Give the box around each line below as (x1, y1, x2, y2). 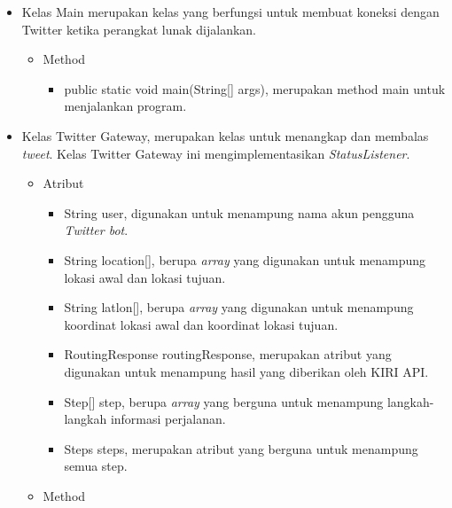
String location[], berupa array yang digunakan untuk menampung (64, 250, 426, 269)
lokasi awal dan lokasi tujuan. (64, 268, 226, 286)
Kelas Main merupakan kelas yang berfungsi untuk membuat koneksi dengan (21, 3, 440, 20)
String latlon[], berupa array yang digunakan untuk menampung (64, 298, 414, 317)
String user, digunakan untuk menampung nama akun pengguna (64, 203, 415, 222)
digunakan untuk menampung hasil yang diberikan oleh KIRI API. (64, 362, 429, 380)
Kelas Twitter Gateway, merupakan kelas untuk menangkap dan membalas (21, 126, 429, 145)
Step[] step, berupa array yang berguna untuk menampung (64, 392, 384, 410)
